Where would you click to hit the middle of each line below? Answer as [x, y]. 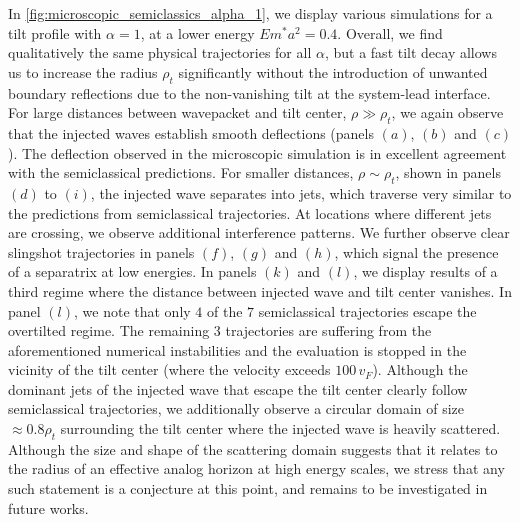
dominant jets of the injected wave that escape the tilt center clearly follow [238, 388]
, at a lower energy [197, 32]
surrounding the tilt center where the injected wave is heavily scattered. [280, 428]
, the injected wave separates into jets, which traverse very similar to [301, 192]
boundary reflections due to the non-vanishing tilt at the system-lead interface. [249, 92]
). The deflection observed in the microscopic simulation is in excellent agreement [257, 152]
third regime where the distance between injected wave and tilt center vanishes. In [260, 290]
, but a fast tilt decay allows [410, 52]
